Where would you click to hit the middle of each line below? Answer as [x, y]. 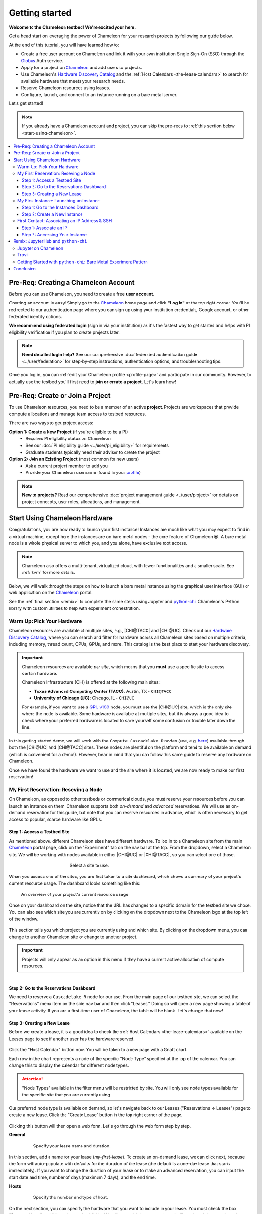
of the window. [24, 919]
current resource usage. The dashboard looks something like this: [75, 883]
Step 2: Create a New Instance [52, 214]
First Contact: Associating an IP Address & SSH [65, 221]
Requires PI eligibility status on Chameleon [68, 438]
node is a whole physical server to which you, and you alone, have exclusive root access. [98, 543]
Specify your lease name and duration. [72, 1146]
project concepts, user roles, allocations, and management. [81, 502]
